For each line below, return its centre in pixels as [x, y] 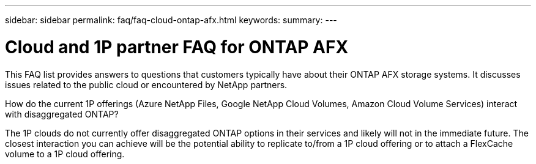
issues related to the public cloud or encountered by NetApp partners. [146, 84]
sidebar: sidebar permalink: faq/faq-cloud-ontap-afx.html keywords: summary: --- [171, 20]
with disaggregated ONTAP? [62, 114]
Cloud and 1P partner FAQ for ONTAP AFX [177, 47]
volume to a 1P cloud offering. [65, 154]
